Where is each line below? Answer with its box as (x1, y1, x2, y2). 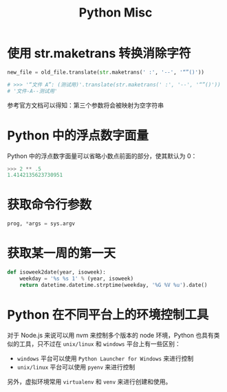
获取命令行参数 (7, 197, 92, 213)
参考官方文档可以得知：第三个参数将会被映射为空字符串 (7, 101, 164, 109)
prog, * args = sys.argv (7, 220, 76, 228)
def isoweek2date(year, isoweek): (7, 269, 107, 276)
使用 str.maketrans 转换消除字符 (7, 46, 191, 61)
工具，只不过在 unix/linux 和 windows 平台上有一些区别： (19, 339, 181, 348)
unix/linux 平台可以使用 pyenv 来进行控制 (17, 362, 136, 371)
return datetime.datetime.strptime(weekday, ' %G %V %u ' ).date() (19, 281, 208, 288)
